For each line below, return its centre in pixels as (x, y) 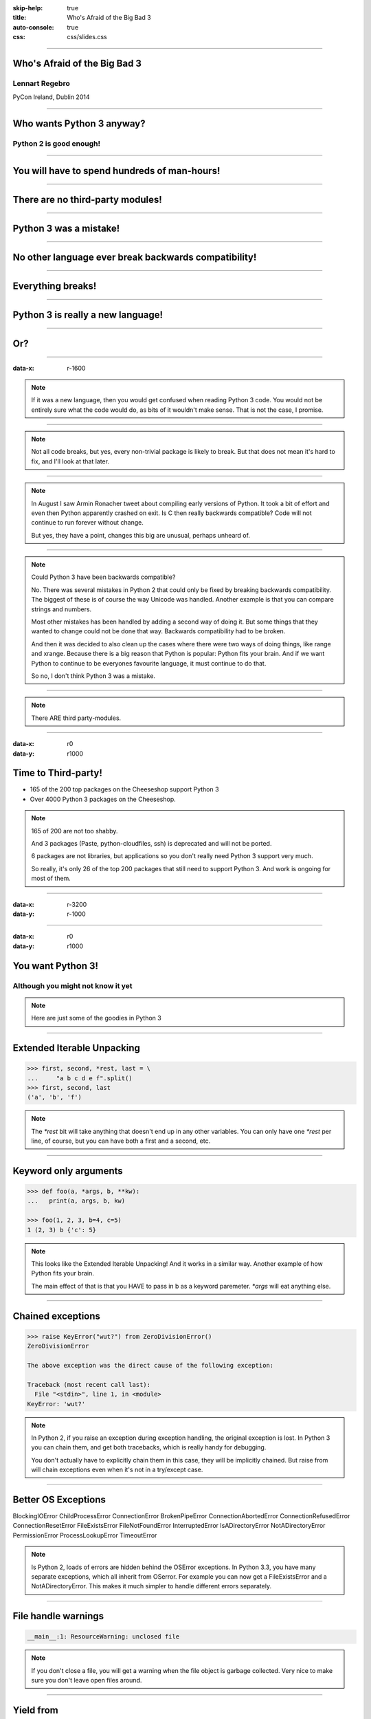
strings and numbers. (61, 609)
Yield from (35, 1710)
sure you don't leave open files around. (87, 1680)
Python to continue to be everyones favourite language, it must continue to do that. (149, 663)
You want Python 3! (56, 966)
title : (20, 18)
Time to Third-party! (58, 773)
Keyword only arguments (68, 1171)
